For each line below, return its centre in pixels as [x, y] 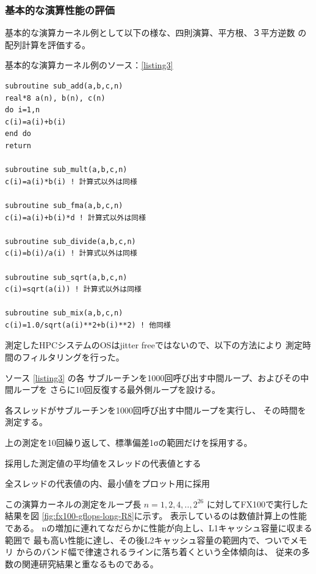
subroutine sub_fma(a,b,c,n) [64, 205]
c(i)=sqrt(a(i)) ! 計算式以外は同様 [73, 289]
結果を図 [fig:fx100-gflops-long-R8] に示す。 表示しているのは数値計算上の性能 [156, 516]
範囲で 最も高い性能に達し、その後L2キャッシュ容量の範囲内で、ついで [148, 540]
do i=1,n [23, 110]
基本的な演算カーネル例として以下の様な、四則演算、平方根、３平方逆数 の [156, 33]
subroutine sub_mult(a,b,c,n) [66, 170]
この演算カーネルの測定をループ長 [73, 504]
